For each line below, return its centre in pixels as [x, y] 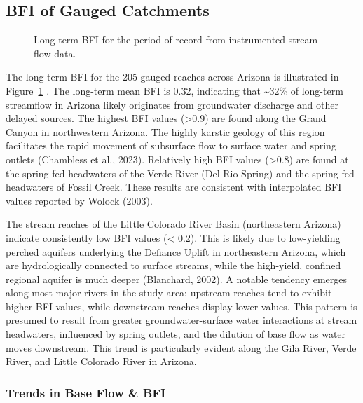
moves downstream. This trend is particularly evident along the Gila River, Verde [181, 347]
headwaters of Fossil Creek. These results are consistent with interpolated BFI [174, 187]
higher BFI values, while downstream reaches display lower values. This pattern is [181, 306]
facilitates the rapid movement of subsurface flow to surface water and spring [171, 145]
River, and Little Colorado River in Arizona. [101, 361]
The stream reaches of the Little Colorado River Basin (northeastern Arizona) [173, 224]
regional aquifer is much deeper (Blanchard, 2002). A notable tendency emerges [177, 279]
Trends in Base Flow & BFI [86, 392]
